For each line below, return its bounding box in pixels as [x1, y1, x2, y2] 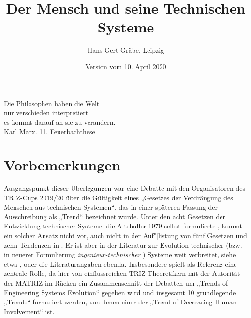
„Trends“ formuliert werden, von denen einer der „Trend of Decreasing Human [4, 297, 236, 307]
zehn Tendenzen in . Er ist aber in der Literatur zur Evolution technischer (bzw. [4, 240, 242, 250]
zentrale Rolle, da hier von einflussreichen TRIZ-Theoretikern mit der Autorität [4, 268, 240, 278]
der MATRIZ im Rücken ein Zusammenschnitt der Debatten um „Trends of [4, 277, 228, 288]
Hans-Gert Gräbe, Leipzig [87, 45, 164, 55]
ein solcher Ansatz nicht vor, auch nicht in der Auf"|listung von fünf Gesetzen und [4, 230, 247, 240]
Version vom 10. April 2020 [85, 61, 166, 71]
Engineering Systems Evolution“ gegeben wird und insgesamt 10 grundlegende [4, 287, 236, 297]
